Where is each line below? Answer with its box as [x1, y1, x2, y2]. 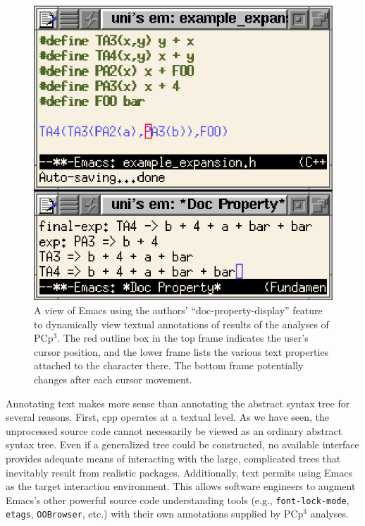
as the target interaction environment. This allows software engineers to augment [6, 479, 356, 494]
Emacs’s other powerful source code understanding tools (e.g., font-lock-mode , [6, 492, 349, 507]
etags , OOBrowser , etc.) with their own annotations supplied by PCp [6, 506, 304, 521]
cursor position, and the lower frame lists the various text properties [34, 344, 329, 359]
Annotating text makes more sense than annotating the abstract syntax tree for [6, 395, 350, 410]
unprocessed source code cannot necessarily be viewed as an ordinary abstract [6, 423, 342, 438]
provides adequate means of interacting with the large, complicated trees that [6, 450, 341, 465]
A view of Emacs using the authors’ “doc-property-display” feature [34, 303, 323, 318]
